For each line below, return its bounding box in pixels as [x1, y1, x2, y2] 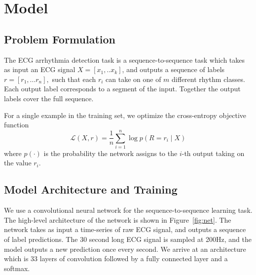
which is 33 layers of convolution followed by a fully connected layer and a [4, 253, 228, 264]
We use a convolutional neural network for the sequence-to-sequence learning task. [4, 205, 253, 215]
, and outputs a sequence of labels [122, 64, 225, 75]
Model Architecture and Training [4, 182, 178, 197]
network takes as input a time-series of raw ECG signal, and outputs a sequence [4, 224, 246, 235]
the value [4, 157, 32, 168]
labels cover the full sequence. [4, 93, 94, 103]
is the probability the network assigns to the [43, 148, 178, 158]
